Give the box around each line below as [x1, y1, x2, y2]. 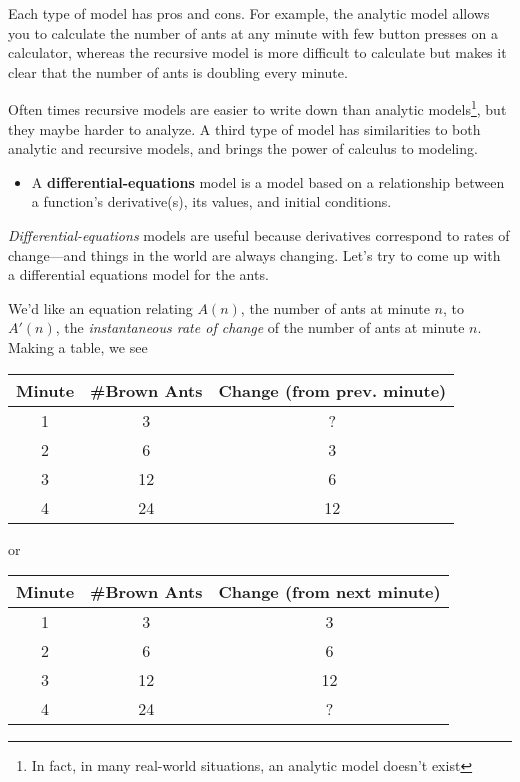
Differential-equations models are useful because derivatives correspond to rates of [8, 225, 510, 245]
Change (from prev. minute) [218, 378, 447, 402]
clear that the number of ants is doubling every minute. [8, 61, 348, 82]
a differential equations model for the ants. [8, 264, 269, 285]
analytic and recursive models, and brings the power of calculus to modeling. [8, 138, 478, 159]
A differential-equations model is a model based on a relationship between [31, 171, 505, 192]
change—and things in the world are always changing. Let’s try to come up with [8, 244, 501, 265]
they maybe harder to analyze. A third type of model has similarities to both [8, 118, 481, 139]
